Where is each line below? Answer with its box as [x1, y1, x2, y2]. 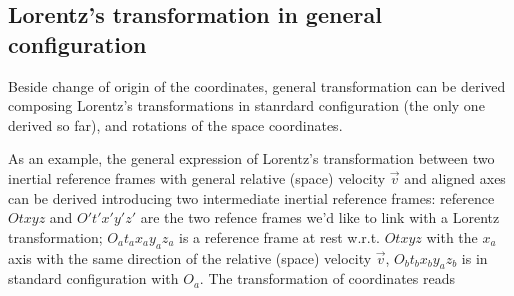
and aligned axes [404, 167, 506, 188]
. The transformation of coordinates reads [199, 268, 455, 289]
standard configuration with [8, 268, 179, 289]
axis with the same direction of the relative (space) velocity [8, 247, 372, 268]
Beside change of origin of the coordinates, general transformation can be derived [8, 75, 506, 96]
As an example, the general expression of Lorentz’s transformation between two [8, 148, 495, 169]
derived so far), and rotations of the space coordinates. [8, 114, 343, 135]
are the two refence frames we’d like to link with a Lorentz [140, 207, 500, 228]
